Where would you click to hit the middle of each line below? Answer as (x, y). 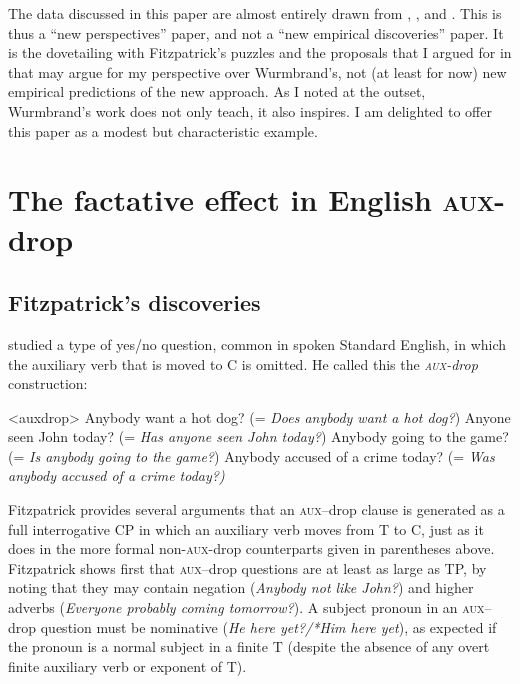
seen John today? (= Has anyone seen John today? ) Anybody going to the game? (258, 436)
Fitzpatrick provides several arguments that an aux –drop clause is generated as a (256, 509)
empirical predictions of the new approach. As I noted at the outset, (217, 91)
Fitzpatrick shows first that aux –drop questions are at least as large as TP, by (247, 567)
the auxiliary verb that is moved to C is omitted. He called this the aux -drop (243, 363)
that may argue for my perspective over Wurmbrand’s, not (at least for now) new (257, 71)
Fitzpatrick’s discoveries (134, 302)
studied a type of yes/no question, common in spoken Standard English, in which (257, 343)
